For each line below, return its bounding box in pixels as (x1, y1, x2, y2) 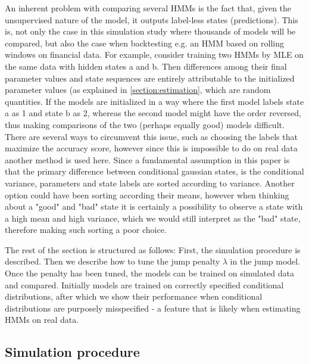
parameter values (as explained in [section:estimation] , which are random (5, 83, 271, 96)
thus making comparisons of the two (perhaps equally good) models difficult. (5, 118, 285, 130)
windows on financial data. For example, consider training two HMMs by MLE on (5, 48, 304, 61)
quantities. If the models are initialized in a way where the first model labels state (5, 95, 304, 107)
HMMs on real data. (5, 313, 79, 326)
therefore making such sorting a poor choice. (5, 223, 167, 236)
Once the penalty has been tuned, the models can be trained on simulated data (5, 267, 294, 279)
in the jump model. (230, 255, 301, 267)
